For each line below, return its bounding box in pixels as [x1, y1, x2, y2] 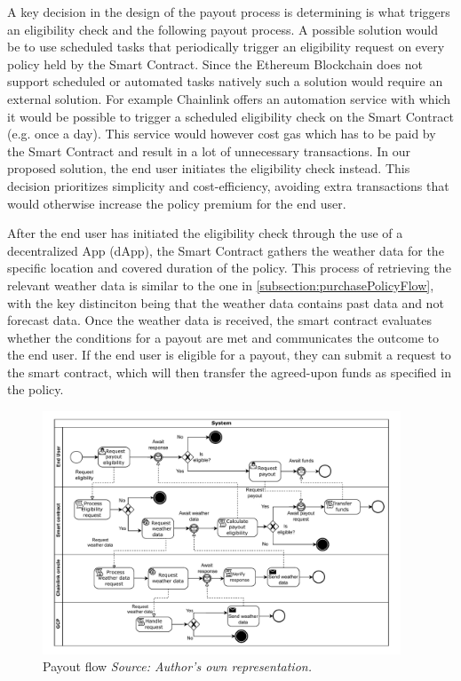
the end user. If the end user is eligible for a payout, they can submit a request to [7, 345, 451, 364]
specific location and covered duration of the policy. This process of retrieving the [7, 258, 451, 277]
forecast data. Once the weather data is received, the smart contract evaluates [7, 311, 432, 329]
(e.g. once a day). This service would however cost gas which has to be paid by [7, 124, 436, 143]
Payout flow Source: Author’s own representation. [43, 657, 312, 676]
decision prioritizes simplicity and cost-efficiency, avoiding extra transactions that [7, 176, 449, 194]
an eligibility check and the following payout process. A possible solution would [7, 20, 438, 38]
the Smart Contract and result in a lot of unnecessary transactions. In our [7, 141, 411, 160]
